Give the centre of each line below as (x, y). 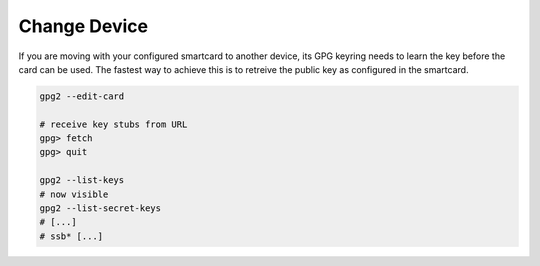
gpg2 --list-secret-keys (100, 208)
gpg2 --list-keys (82, 180)
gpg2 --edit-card (82, 96)
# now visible (74, 194)
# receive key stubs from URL (113, 124)
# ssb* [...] (71, 236)
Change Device (83, 26)
